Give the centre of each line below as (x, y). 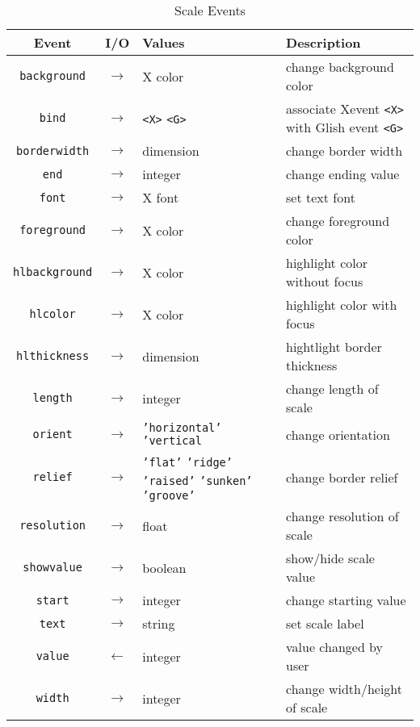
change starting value (346, 600)
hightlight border (334, 347)
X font (161, 197)
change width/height (344, 689)
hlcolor (52, 314)
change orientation (338, 434)
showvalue (52, 567)
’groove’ (169, 495)
